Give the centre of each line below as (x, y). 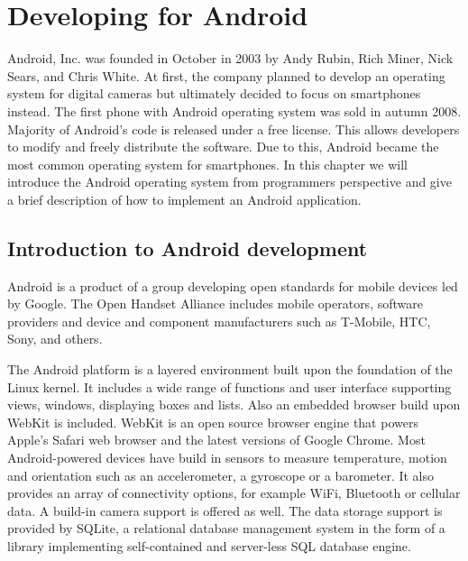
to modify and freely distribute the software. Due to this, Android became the (223, 147)
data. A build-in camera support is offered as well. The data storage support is (225, 510)
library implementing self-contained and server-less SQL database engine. (209, 545)
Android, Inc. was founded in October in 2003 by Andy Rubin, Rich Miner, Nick (230, 58)
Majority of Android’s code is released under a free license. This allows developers (234, 129)
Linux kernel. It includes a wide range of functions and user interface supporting (229, 386)
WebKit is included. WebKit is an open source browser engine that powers (213, 422)
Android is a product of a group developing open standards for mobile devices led (233, 285)
